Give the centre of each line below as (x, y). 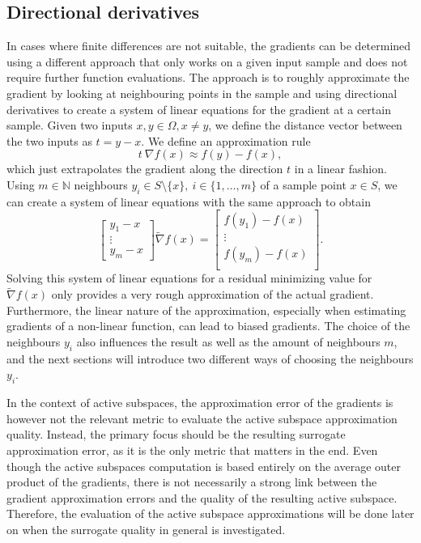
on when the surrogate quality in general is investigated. (146, 529)
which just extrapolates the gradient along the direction (145, 169)
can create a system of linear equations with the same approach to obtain (189, 201)
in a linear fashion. (340, 169)
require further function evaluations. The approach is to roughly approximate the (208, 77)
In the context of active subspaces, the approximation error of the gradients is (200, 403)
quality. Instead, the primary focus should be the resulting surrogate (176, 434)
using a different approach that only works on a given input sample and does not (207, 61)
